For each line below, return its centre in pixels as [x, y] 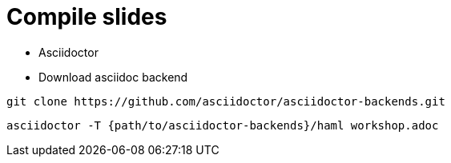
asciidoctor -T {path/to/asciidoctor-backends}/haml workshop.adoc [223, 125]
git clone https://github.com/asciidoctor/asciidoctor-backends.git [226, 101]
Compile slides [87, 17]
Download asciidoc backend [113, 77]
